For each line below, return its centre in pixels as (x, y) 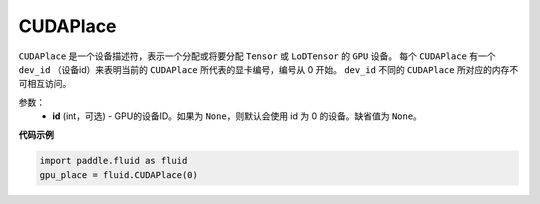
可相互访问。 (45, 84)
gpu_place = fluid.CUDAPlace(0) (119, 174)
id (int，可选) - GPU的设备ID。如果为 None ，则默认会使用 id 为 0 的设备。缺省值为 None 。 (237, 116)
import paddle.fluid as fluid (113, 161)
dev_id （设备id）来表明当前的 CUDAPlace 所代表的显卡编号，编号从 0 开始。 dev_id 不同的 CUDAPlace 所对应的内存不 (268, 69)
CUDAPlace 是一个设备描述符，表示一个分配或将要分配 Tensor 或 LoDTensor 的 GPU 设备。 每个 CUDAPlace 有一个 (257, 56)
